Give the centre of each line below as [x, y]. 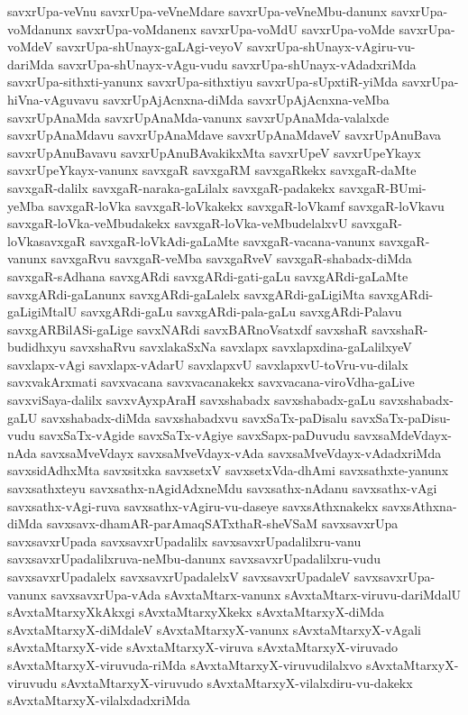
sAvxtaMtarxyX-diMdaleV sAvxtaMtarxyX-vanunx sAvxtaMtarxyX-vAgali [214, 629]
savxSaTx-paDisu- [401, 417]
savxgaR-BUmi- [383, 187]
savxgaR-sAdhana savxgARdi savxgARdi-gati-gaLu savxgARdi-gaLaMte [208, 275]
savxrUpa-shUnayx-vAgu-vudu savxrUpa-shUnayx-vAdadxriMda [237, 64]
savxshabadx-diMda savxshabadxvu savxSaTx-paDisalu [194, 417]
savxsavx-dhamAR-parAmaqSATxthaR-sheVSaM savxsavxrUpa [222, 523]
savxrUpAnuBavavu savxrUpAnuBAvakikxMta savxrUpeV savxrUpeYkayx [214, 152]
